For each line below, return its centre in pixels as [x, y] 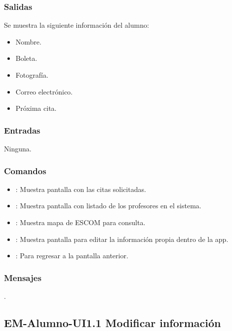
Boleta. [26, 58]
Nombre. [28, 41]
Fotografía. [32, 75]
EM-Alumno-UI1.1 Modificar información [113, 322]
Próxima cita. [36, 108]
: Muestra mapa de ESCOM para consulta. [80, 222]
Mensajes [23, 277]
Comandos [25, 170]
